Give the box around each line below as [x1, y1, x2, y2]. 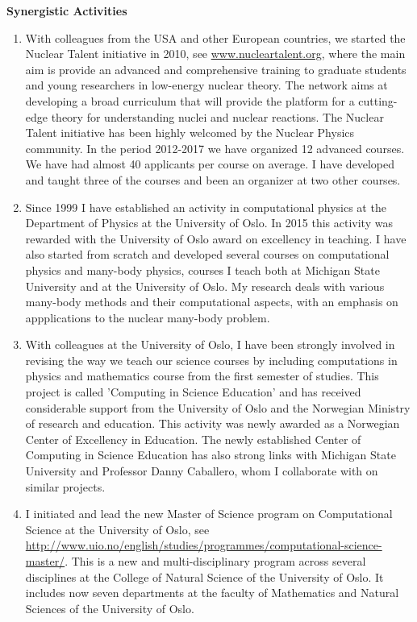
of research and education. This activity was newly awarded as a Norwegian [25, 415, 400, 432]
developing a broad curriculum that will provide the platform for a [25, 92, 355, 109]
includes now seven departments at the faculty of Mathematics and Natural [25, 584, 399, 601]
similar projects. [25, 478, 106, 495]
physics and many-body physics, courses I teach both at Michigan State [25, 261, 380, 278]
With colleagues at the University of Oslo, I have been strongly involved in [25, 336, 395, 353]
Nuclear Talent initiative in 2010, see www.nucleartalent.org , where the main [25, 45, 406, 62]
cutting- [358, 92, 398, 109]
